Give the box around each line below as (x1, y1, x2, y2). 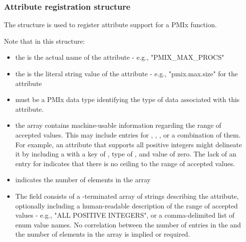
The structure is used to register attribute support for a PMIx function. (4, 19, 217, 30)
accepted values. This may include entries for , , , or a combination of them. (15, 129, 241, 139)
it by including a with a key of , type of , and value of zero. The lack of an (15, 149, 236, 159)
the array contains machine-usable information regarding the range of (15, 120, 221, 130)
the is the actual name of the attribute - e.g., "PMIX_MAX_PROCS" (15, 52, 224, 62)
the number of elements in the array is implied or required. (15, 229, 190, 239)
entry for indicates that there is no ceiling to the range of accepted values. (15, 158, 235, 168)
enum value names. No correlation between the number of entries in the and (15, 219, 241, 229)
